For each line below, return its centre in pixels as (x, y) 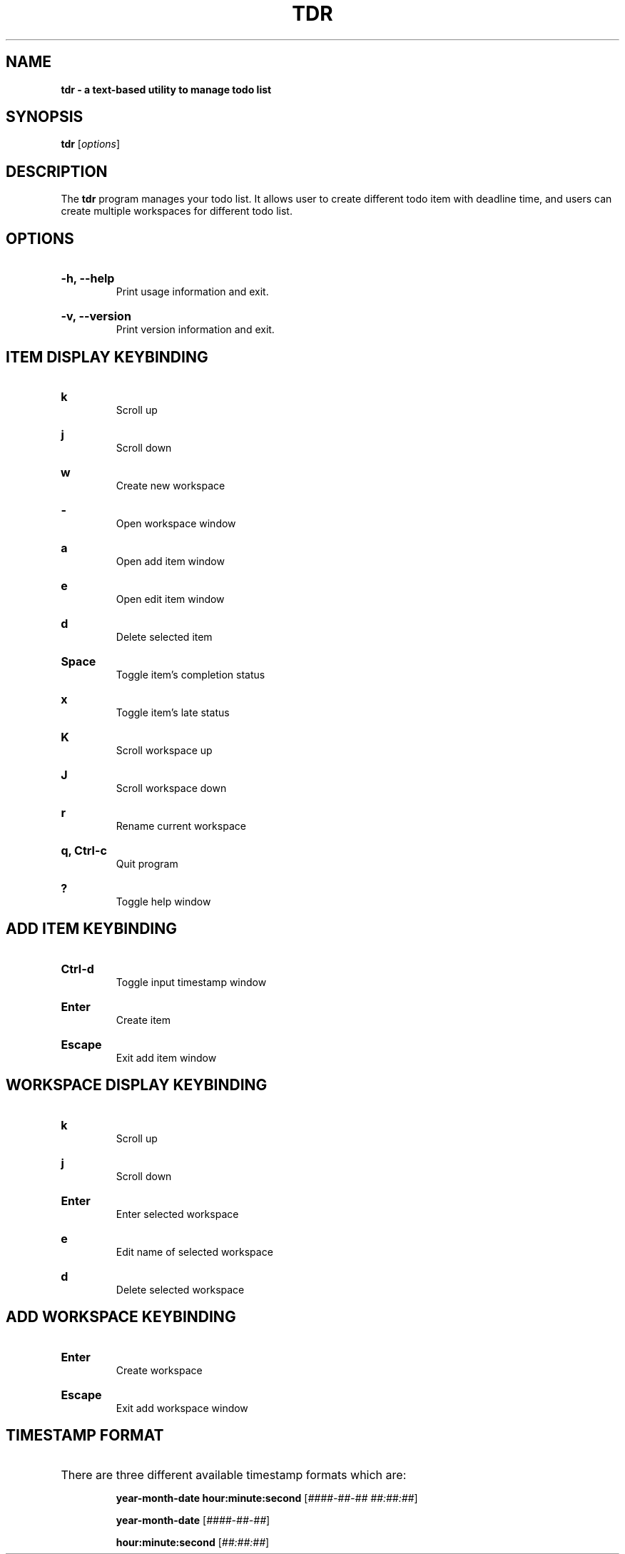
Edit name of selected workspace (194, 1251)
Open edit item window (170, 599)
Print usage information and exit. (192, 292)
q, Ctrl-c (84, 850)
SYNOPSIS (45, 117)
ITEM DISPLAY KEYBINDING (107, 357)
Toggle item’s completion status (190, 674)
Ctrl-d (77, 969)
